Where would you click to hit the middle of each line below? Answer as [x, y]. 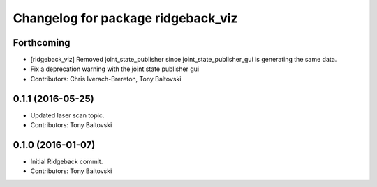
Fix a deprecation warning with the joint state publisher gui [114, 69]
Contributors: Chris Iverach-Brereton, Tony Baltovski [106, 79]
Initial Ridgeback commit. [67, 162]
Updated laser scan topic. [67, 115]
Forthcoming [42, 43]
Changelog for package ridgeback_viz [125, 18]
